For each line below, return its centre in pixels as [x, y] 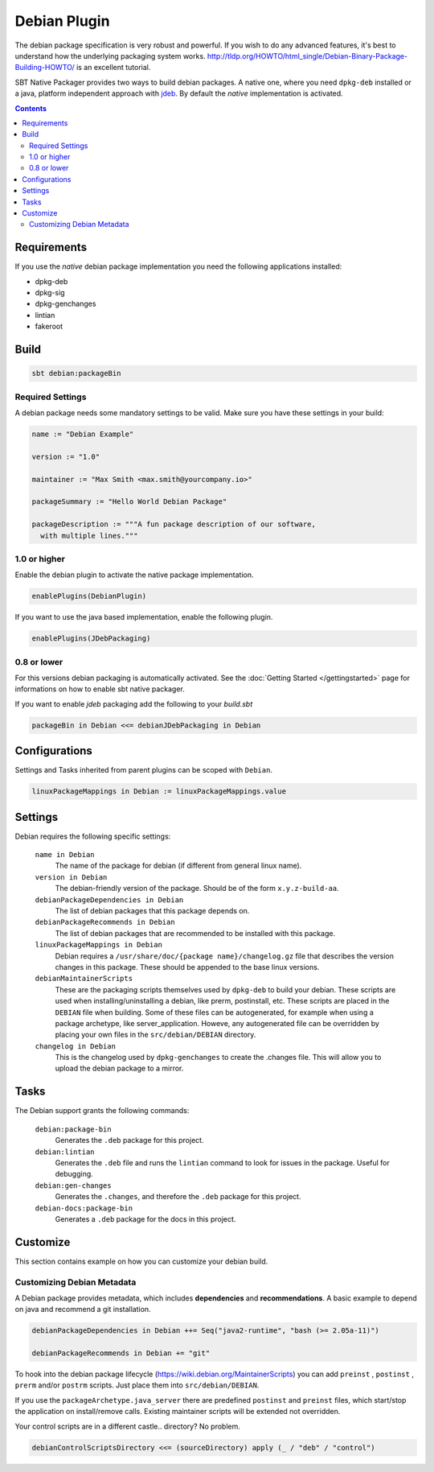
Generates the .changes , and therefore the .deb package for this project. [178, 1197]
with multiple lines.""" [89, 536]
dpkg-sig [50, 293]
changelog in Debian [76, 1046]
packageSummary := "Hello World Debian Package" [129, 502]
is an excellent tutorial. [114, 68]
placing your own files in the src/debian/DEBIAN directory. [156, 1035]
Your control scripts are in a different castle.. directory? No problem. [128, 1426]
